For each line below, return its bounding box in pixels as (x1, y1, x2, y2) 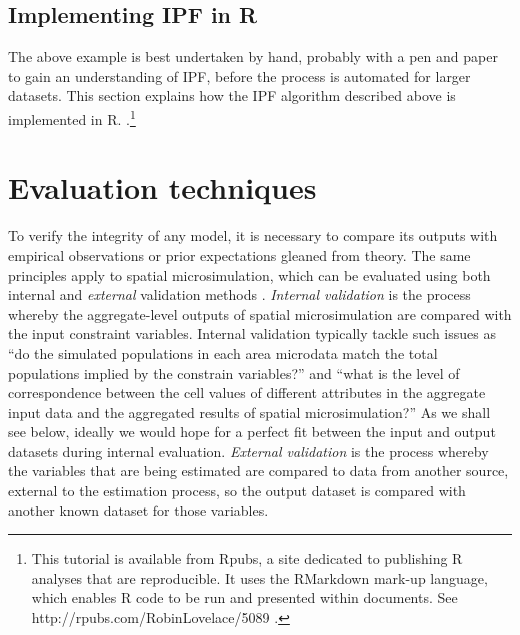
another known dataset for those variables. (8, 499, 269, 520)
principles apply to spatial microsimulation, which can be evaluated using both (8, 264, 491, 285)
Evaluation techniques (8, 167, 317, 208)
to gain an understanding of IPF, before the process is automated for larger (8, 65, 471, 86)
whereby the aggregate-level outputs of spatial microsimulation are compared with (8, 303, 512, 324)
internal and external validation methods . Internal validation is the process (8, 284, 471, 305)
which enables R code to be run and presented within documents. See (31, 587, 458, 608)
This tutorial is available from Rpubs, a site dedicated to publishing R (31, 548, 463, 569)
